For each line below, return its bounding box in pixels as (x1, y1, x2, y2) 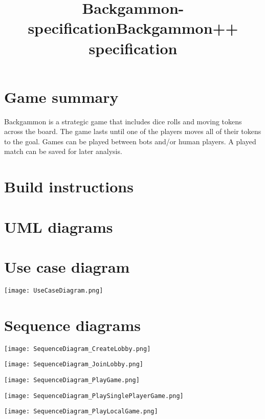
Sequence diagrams (4, 314, 141, 335)
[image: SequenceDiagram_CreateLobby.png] (4, 345, 151, 352)
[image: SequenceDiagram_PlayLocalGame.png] (4, 408, 158, 415)
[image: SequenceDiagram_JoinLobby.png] (4, 361, 144, 368)
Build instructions (4, 176, 134, 197)
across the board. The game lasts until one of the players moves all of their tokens (4, 126, 261, 137)
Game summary (4, 86, 119, 107)
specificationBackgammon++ (28, 17, 238, 38)
